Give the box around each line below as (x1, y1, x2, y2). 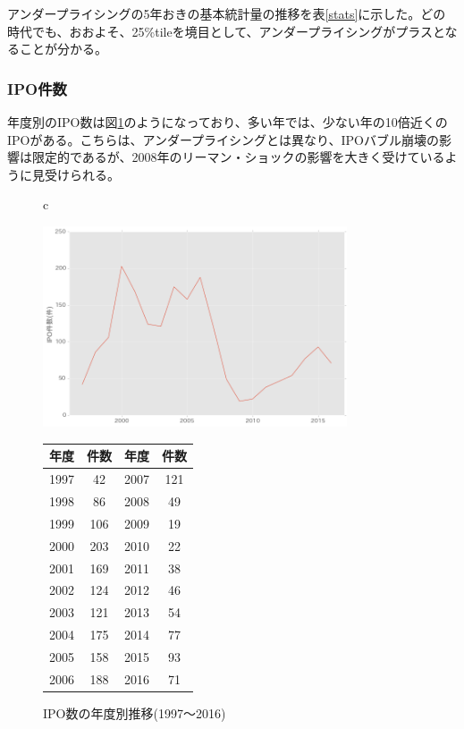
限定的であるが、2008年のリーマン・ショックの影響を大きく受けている (31, 148, 445, 166)
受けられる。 (44, 165, 120, 183)
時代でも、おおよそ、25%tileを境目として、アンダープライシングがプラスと (7, 21, 445, 40)
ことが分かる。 (19, 39, 107, 58)
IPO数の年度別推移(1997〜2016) (43, 703, 226, 722)
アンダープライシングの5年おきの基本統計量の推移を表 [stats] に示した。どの (7, 4, 446, 22)
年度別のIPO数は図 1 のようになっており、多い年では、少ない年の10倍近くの (7, 113, 448, 131)
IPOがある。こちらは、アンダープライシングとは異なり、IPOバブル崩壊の (7, 130, 439, 148)
